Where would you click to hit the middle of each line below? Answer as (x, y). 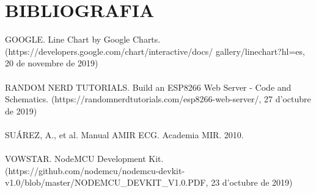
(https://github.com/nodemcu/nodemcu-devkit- (95, 170)
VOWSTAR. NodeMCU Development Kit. (84, 159)
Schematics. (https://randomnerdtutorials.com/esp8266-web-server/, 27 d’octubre (158, 99)
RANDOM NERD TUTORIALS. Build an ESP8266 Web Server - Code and (148, 87)
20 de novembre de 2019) (52, 63)
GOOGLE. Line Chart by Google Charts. (83, 39)
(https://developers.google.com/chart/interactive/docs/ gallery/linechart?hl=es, (155, 51)
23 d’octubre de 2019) (252, 182)
